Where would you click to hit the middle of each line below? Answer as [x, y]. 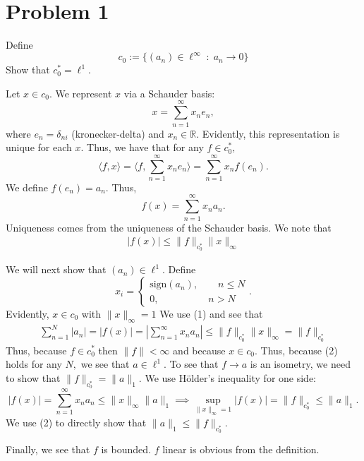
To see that [194, 364]
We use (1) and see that [211, 313]
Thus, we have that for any [145, 147]
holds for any [34, 364]
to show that [33, 377]
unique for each [39, 147]
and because [199, 350]
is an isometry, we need [300, 364]
